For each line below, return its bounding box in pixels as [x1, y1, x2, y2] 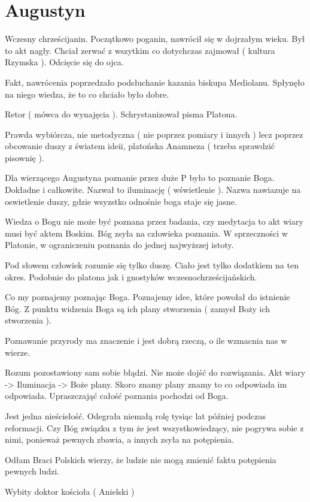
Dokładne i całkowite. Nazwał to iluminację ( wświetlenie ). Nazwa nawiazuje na [5, 183, 301, 196]
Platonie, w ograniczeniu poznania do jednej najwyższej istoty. [5, 238, 234, 251]
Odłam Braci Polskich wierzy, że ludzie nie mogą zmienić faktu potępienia [5, 453, 276, 465]
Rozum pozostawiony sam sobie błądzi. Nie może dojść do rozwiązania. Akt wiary [5, 366, 306, 379]
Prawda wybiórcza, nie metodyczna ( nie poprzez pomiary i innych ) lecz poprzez [5, 128, 303, 140]
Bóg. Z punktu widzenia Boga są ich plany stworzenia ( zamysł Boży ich [5, 302, 271, 314]
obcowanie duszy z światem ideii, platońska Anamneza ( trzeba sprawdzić [5, 140, 275, 152]
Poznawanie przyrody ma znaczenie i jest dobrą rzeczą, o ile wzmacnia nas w [5, 334, 287, 346]
